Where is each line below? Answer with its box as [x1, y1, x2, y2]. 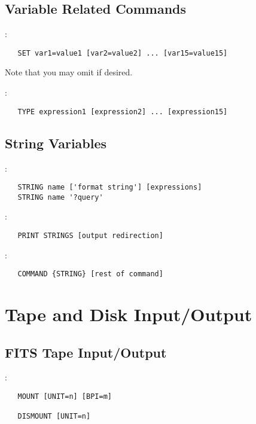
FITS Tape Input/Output [5, 343, 167, 361]
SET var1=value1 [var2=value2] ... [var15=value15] [17, 48, 228, 57]
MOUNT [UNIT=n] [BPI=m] [17, 392, 112, 401]
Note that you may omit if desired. [5, 66, 133, 78]
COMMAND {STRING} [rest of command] [17, 270, 163, 279]
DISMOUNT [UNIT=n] [17, 412, 91, 421]
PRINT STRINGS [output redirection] [17, 231, 163, 240]
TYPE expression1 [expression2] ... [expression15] [17, 107, 228, 116]
